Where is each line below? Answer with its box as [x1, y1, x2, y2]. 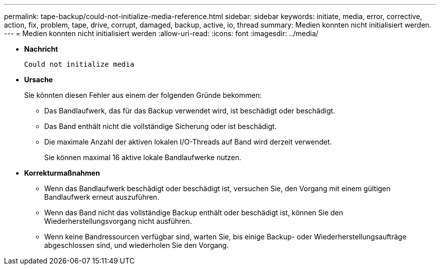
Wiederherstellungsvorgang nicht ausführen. [44, 217, 192, 225]
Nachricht [24, 45, 58, 53]
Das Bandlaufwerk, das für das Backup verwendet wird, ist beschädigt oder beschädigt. [44, 106, 336, 115]
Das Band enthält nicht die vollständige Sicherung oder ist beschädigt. [44, 122, 277, 130]
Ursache [24, 75, 53, 84]
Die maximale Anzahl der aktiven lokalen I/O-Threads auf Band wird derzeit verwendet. [44, 138, 332, 146]
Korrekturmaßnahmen [24, 169, 100, 177]
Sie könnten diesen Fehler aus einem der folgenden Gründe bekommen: [24, 91, 262, 99]
